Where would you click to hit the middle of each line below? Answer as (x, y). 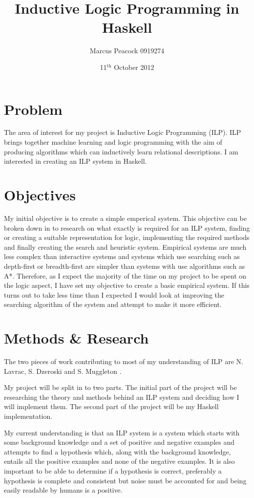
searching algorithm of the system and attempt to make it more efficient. (113, 304)
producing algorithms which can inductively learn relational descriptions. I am (121, 151)
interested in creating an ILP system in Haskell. (75, 161)
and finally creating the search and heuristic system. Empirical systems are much (125, 247)
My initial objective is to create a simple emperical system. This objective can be (126, 218)
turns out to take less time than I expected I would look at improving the (114, 294)
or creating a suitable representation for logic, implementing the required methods (127, 237)
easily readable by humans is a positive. (63, 490)
